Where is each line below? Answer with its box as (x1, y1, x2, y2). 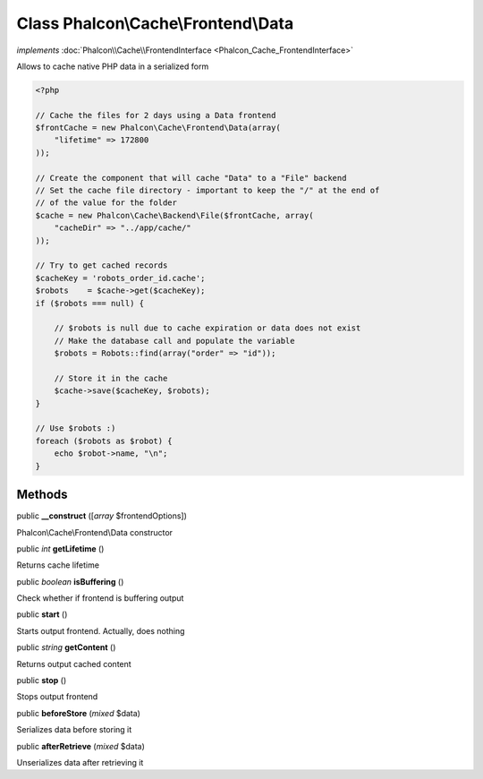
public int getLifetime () (16, 543, 105, 554)
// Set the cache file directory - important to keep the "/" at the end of (35, 185, 380, 196)
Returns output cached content (16, 658, 131, 669)
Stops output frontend (16, 691, 98, 702)
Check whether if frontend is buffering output (16, 593, 184, 604)
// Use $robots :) (35, 424, 116, 433)
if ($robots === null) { (35, 298, 145, 308)
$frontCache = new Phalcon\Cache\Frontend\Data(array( (35, 123, 281, 133)
